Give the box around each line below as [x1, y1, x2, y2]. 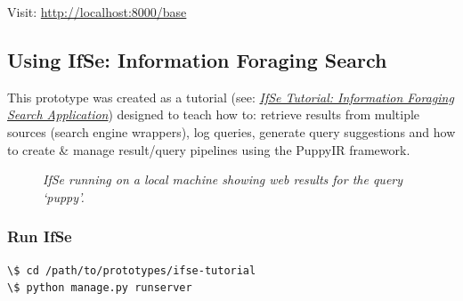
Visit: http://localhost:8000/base [7, 3, 187, 20]
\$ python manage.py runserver [7, 281, 192, 295]
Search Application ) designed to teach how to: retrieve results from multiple [7, 105, 420, 124]
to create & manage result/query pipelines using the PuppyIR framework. [7, 140, 410, 159]
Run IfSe [7, 225, 72, 248]
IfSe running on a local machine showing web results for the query [43, 170, 403, 189]
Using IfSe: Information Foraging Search [7, 45, 387, 73]
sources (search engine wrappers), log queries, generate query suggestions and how [7, 122, 456, 141]
